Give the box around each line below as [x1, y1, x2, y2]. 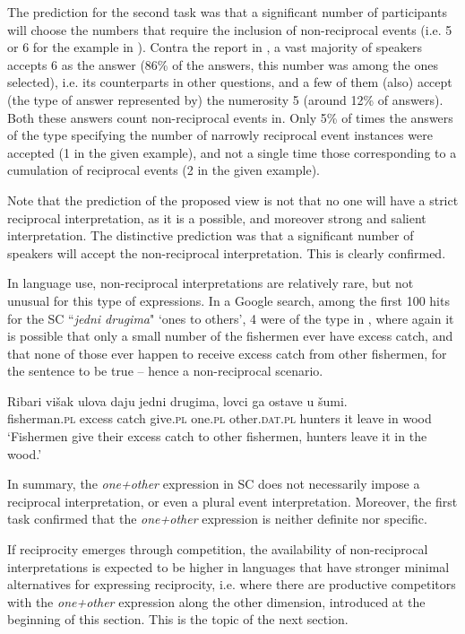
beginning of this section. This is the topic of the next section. [7, 610, 349, 629]
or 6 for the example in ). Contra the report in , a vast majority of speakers [7, 38, 422, 56]
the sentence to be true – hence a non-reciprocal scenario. [7, 361, 323, 380]
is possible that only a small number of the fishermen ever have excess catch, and [7, 326, 453, 345]
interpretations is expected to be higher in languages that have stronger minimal [7, 557, 450, 576]
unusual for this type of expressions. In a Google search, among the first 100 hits [7, 291, 450, 309]
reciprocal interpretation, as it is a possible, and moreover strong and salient [7, 208, 426, 227]
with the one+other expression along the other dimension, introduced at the [7, 592, 426, 611]
